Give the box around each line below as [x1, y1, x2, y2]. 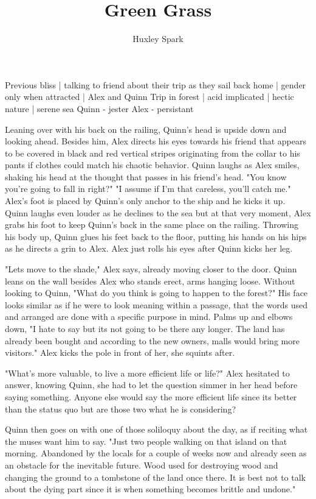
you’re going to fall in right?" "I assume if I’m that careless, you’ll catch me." [5, 182, 291, 195]
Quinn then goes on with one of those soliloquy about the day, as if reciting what [5, 423, 308, 436]
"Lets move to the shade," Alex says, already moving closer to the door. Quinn [5, 263, 297, 275]
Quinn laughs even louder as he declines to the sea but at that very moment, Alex [5, 206, 311, 219]
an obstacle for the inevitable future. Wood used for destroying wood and [5, 458, 278, 471]
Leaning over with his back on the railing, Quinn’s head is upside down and [5, 122, 287, 135]
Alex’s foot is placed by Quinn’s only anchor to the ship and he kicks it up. [5, 194, 286, 207]
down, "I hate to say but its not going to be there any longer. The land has [5, 322, 285, 334]
